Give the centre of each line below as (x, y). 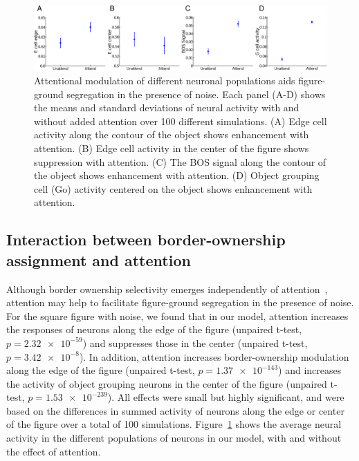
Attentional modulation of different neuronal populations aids (165, 80)
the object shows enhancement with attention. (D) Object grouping (177, 175)
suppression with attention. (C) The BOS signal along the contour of (180, 161)
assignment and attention (99, 260)
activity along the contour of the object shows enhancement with (172, 134)
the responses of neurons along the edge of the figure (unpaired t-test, (154, 329)
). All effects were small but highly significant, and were (226, 397)
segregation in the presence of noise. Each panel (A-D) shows (196, 94)
